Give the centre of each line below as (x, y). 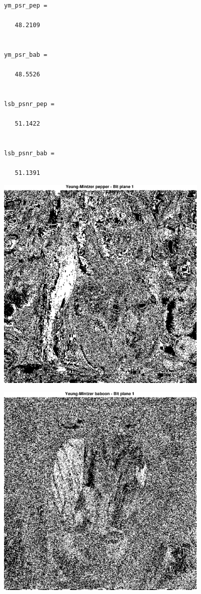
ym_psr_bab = (26, 55)
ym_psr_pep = (26, 6)
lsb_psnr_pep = (29, 104)
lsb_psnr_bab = (29, 153)
